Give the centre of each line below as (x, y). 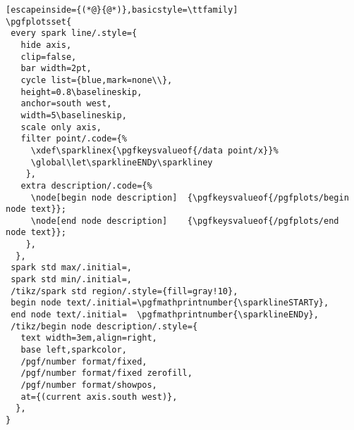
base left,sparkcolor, (74, 350)
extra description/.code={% (86, 185)
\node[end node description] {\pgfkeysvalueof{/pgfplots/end (185, 221)
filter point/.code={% (74, 139)
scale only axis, (61, 127)
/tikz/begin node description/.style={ (104, 326)
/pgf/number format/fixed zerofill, (106, 373)
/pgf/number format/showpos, (89, 385)
